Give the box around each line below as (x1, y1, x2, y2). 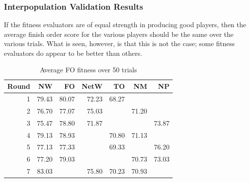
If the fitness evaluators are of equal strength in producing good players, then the (4, 19, 246, 30)
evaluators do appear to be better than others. (4, 48, 143, 58)
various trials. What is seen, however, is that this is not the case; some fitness (4, 38, 235, 49)
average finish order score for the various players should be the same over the (4, 29, 234, 39)
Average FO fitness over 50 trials (39, 64, 137, 74)
